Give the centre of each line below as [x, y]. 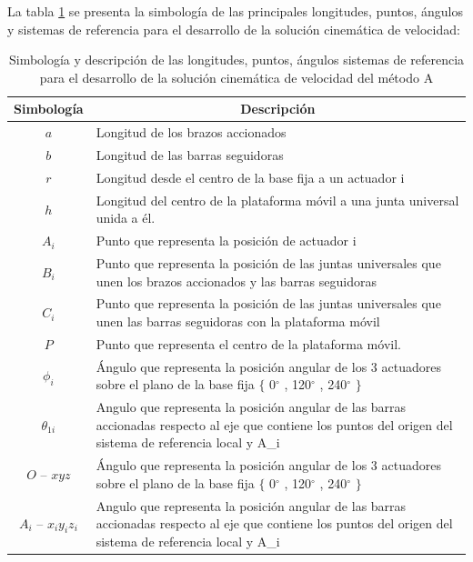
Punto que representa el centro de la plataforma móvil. [248, 343]
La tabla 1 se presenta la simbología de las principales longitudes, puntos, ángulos [236, 11]
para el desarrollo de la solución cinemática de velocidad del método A [236, 77]
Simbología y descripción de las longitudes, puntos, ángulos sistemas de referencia [236, 60]
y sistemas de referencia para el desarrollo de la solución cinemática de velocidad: [234, 29]
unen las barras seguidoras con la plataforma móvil [238, 321]
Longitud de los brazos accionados [191, 132]
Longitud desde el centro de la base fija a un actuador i [250, 177]
